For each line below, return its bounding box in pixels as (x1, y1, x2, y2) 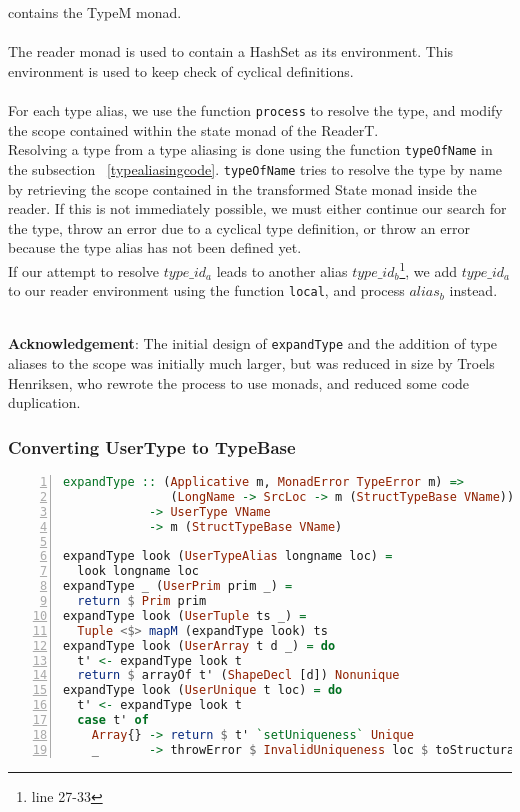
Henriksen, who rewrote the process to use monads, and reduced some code (8, 372, 470, 393)
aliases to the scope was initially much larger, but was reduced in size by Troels (8, 353, 495, 374)
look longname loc (77, 564, 200, 579)
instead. (449, 280, 498, 301)
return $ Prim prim (77, 594, 207, 609)
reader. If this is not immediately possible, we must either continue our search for (8, 198, 507, 219)
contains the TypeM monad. (8, 2, 182, 22)
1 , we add (399, 257, 458, 281)
